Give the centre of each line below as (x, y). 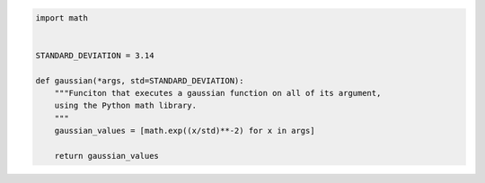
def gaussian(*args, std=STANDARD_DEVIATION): (140, 80)
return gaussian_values (106, 156)
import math (62, 17)
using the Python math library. (126, 106)
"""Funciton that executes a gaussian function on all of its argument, (218, 93)
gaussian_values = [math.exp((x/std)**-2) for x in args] (185, 131)
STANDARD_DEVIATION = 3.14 (95, 55)
